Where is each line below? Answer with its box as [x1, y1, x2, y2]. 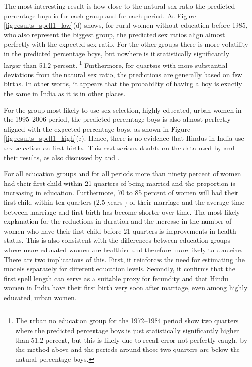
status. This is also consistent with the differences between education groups [4, 235, 230, 245]
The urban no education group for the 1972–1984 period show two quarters [15, 316, 239, 326]
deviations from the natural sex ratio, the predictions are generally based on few [4, 69, 242, 79]
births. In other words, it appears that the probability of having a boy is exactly [4, 79, 242, 89]
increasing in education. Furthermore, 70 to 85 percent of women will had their [4, 187, 239, 198]
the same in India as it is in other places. [4, 88, 126, 98]
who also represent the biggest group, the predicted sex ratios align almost [4, 29, 225, 39]
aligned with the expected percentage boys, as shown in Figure [4, 123, 190, 133]
